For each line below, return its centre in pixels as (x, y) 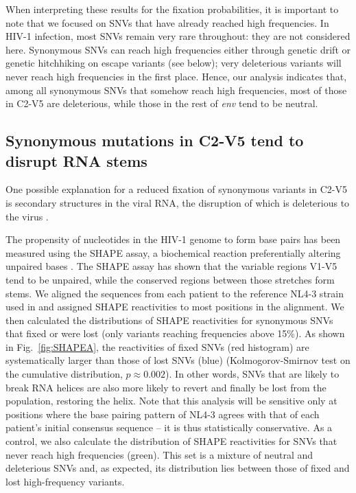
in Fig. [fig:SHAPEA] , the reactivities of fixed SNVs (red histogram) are (157, 346)
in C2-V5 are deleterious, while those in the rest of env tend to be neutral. (162, 103)
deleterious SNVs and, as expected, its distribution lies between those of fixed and (178, 468)
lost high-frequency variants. (65, 481)
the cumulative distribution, (64, 374)
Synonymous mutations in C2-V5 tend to (155, 140)
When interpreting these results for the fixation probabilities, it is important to (172, 9)
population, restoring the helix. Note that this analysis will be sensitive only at (171, 401)
